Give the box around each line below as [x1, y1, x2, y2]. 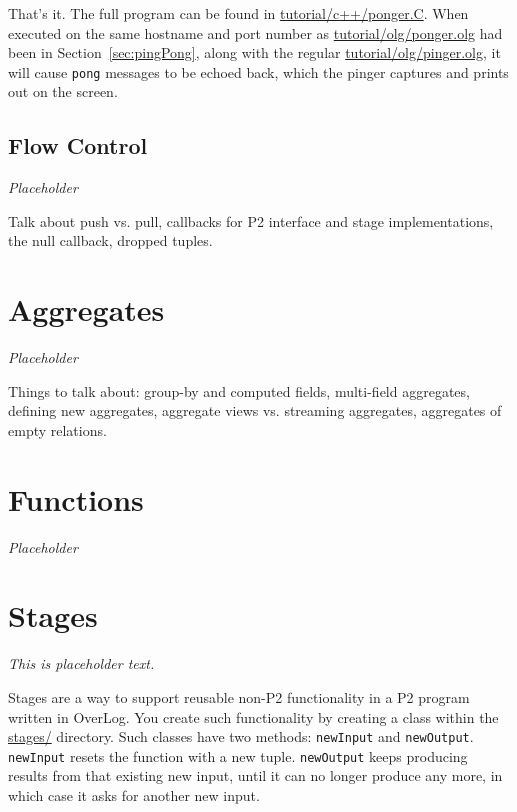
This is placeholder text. [8, 653, 155, 674]
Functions [8, 478, 144, 519]
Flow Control [8, 130, 148, 161]
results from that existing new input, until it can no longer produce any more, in [8, 765, 503, 786]
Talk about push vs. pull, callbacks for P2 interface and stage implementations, [8, 210, 494, 231]
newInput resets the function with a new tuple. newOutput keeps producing [8, 745, 468, 766]
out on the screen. [8, 81, 118, 102]
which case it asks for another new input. [8, 785, 260, 806]
